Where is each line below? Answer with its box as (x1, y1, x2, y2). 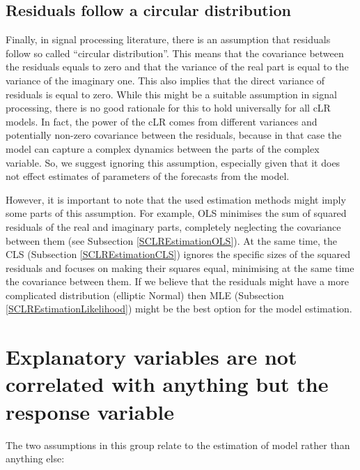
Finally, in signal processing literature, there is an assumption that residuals (6, 32, 331, 47)
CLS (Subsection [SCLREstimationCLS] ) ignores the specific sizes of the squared (6, 247, 351, 261)
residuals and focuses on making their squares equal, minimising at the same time (6, 260, 354, 275)
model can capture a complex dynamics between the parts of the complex (6, 141, 320, 156)
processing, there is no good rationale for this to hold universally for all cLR (6, 100, 331, 115)
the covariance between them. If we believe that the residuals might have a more (6, 274, 349, 289)
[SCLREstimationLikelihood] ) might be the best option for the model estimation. (6, 301, 352, 316)
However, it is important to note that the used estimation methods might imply (6, 192, 346, 206)
